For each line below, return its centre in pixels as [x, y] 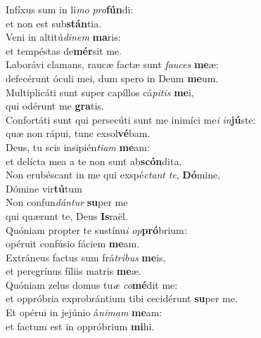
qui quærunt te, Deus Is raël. [67, 215]
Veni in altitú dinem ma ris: [63, 37]
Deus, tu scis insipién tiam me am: [78, 147]
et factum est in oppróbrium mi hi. [80, 326]
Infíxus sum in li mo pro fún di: [70, 9]
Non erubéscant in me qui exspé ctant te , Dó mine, [113, 175]
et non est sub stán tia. [54, 23]
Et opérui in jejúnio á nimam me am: [84, 312]
